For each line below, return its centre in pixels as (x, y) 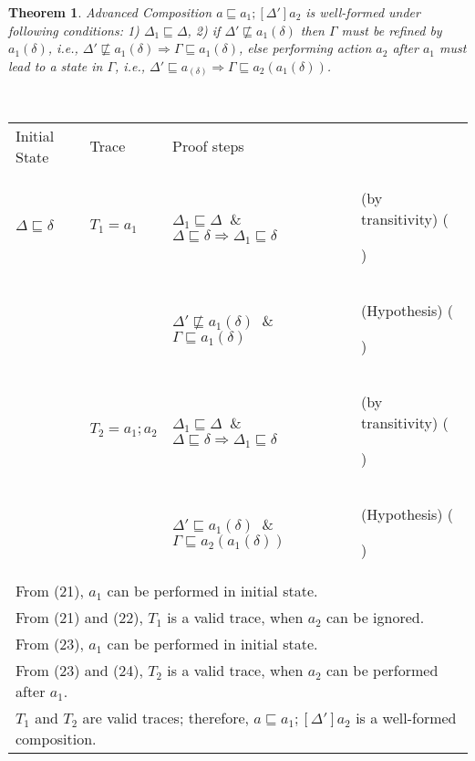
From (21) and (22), (79, 617)
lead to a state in (56, 65)
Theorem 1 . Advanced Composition (110, 12)
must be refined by (392, 30)
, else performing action (305, 48)
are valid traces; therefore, (165, 717)
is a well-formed (406, 717)
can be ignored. (375, 617)
